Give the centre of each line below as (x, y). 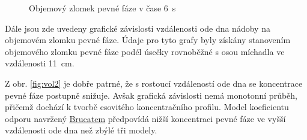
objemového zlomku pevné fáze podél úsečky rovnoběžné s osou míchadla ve (145, 51)
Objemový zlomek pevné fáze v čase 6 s (102, 8)
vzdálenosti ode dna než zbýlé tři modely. (81, 130)
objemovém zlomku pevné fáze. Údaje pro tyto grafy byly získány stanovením (148, 40)
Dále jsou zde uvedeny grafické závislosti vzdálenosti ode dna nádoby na (138, 28)
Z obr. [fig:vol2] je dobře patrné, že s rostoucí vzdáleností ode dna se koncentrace (154, 83)
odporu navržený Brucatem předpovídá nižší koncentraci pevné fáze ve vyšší (145, 118)
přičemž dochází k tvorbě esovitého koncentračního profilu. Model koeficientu (147, 107)
